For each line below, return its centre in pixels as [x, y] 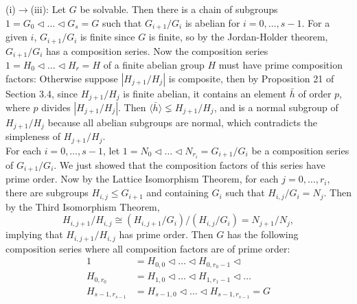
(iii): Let [48, 9]
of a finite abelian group [154, 64]
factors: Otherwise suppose [62, 78]
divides [56, 107]
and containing [177, 192]
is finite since [107, 37]
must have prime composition [280, 64]
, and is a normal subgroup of [276, 107]
